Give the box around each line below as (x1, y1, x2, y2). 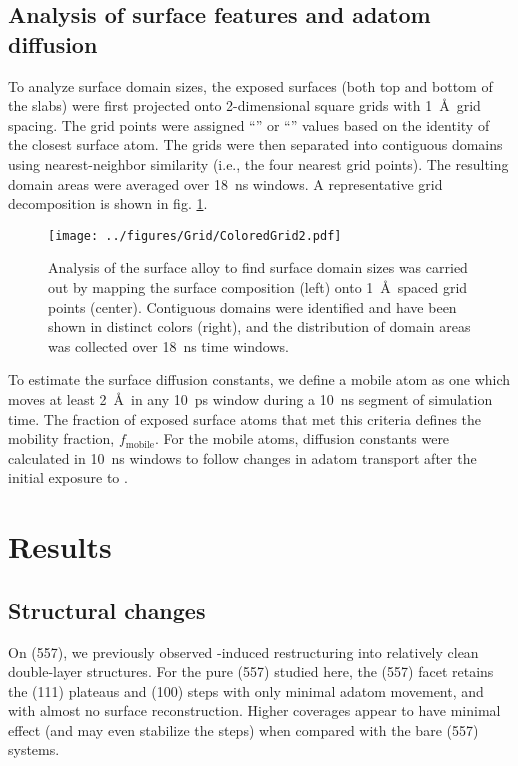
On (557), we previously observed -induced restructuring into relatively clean (8, 641, 479, 662)
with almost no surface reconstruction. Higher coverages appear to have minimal (8, 700, 501, 721)
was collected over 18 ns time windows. (48, 335, 289, 356)
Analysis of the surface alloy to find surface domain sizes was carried (48, 257, 468, 278)
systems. (8, 739, 60, 760)
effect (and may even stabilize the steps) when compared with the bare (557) (8, 719, 479, 740)
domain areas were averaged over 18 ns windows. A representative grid (8, 173, 443, 194)
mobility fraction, (8, 428, 115, 449)
